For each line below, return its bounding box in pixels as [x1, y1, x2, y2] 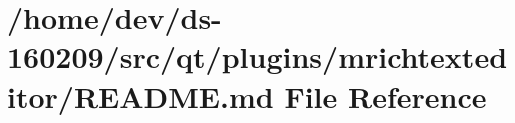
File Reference [284, 75, 487, 116]
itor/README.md [7, 75, 274, 116]
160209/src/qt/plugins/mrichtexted [7, 36, 508, 77]
